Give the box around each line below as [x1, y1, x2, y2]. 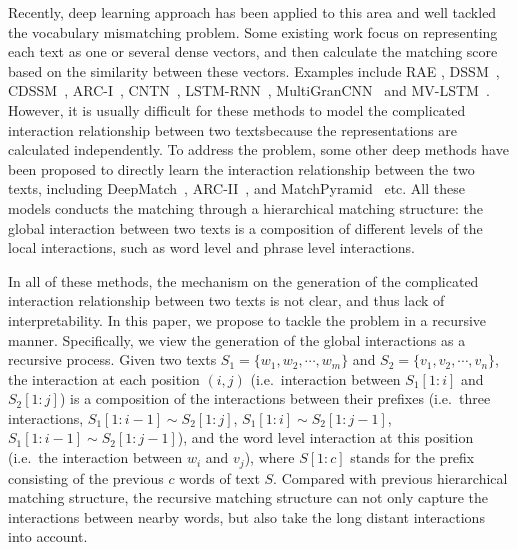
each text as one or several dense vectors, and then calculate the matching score [8, 41, 498, 62]
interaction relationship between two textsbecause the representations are [8, 119, 457, 140]
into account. [8, 526, 88, 547]
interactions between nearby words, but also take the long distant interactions [8, 506, 485, 527]
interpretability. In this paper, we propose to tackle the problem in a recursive [8, 309, 487, 330]
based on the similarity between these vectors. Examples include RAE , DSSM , [8, 60, 500, 81]
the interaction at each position [8, 368, 200, 389]
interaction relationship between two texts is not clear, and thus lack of [8, 290, 445, 311]
